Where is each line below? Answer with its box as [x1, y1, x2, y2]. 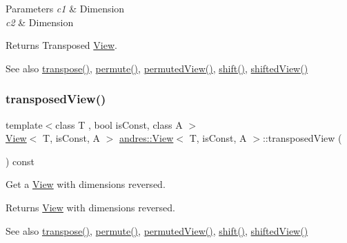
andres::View [119, 131, 174, 145]
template [6, 117, 43, 131]
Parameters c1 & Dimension [6, 1, 125, 15]
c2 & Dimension [6, 14, 74, 29]
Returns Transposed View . [6, 38, 117, 52]
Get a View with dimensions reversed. [6, 177, 166, 191]
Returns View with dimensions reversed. [6, 200, 176, 214]
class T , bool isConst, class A [55, 117, 183, 131]
